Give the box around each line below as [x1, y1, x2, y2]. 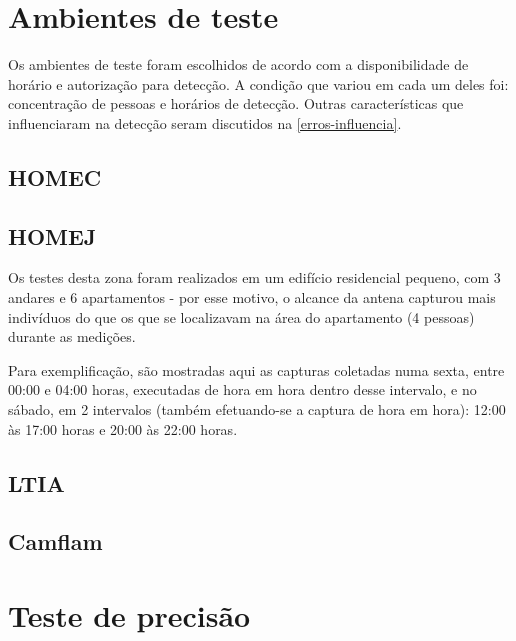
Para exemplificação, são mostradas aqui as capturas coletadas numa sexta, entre [8, 359, 505, 380]
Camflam [8, 526, 103, 557]
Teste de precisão [8, 594, 251, 635]
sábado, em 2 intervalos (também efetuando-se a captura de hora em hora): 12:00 [8, 399, 506, 420]
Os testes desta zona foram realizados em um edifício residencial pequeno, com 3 [8, 267, 501, 288]
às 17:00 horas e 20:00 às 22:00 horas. [8, 418, 238, 439]
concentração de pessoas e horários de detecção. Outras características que [8, 93, 464, 114]
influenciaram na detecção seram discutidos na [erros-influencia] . [8, 112, 402, 133]
